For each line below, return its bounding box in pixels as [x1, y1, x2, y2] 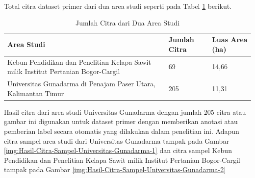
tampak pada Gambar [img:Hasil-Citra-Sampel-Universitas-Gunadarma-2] [4, 164, 226, 175]
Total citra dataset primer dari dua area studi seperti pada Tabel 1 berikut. [4, 1, 232, 11]
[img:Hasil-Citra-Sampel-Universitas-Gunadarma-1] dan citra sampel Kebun [4, 145, 232, 155]
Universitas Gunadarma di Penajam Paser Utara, [7, 78, 155, 89]
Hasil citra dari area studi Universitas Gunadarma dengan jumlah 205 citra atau [4, 106, 246, 117]
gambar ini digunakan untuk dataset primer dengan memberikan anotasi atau [4, 116, 238, 127]
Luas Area [212, 34, 248, 45]
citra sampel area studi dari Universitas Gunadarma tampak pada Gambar [4, 135, 229, 146]
